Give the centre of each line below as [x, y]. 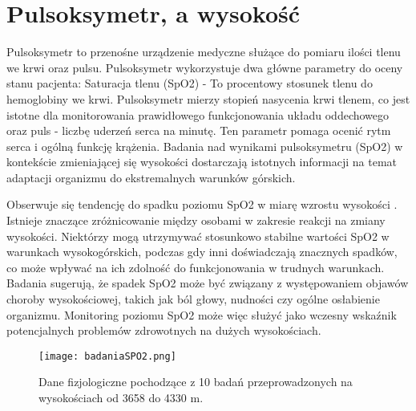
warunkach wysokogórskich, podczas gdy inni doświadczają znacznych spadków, [202, 252]
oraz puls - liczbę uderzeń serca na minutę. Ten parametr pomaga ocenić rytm [199, 130]
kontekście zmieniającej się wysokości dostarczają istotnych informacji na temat [202, 162]
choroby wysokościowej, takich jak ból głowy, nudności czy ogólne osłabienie [193, 299]
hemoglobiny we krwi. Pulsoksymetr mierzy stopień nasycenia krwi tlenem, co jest [208, 98]
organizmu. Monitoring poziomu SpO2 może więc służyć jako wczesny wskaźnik [202, 314]
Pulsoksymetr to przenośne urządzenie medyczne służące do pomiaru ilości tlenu [204, 52]
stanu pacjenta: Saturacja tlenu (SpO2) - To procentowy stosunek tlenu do [190, 83]
